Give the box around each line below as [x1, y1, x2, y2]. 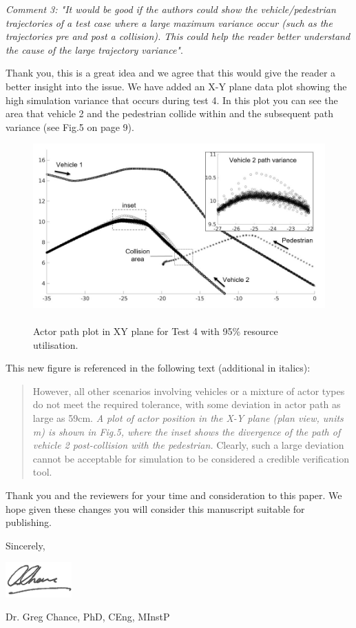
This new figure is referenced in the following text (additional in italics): [6, 361, 311, 375]
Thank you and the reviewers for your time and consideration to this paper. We [6, 487, 342, 502]
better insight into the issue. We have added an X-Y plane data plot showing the [6, 79, 347, 93]
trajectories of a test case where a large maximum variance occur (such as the [6, 15, 333, 30]
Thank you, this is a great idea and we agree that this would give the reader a [6, 65, 336, 80]
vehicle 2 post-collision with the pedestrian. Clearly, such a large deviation [32, 438, 344, 452]
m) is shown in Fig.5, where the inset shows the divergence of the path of [32, 424, 341, 438]
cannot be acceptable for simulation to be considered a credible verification [32, 451, 349, 465]
